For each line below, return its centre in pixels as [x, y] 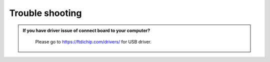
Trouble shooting [45, 13]
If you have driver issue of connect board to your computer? [86, 30]
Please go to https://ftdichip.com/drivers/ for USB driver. [93, 41]
